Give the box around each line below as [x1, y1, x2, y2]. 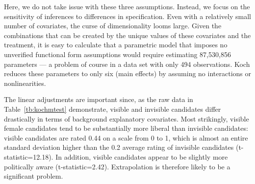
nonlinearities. [4, 78, 46, 88]
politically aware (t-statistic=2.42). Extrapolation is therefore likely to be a [4, 161, 230, 171]
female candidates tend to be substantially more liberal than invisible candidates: [4, 123, 248, 133]
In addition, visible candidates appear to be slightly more [55, 151, 228, 162]
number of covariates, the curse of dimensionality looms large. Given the [4, 20, 222, 31]
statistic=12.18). [4, 151, 53, 162]
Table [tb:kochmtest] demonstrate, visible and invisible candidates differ [4, 103, 221, 114]
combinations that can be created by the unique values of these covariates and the [4, 30, 251, 40]
